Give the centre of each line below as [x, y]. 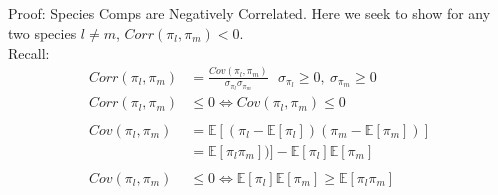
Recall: [29, 52]
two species [42, 32]
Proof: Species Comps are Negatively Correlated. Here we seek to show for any [249, 13]
